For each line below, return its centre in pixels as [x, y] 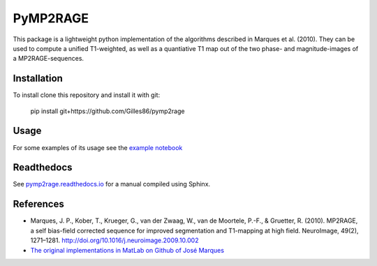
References [38, 204]
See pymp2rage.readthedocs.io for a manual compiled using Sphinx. [112, 184]
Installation [38, 79]
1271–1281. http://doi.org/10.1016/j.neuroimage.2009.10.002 [114, 240]
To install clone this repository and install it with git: [87, 95]
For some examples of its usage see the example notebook [98, 147]
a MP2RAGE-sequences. [48, 59]
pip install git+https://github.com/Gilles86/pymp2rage [108, 111]
